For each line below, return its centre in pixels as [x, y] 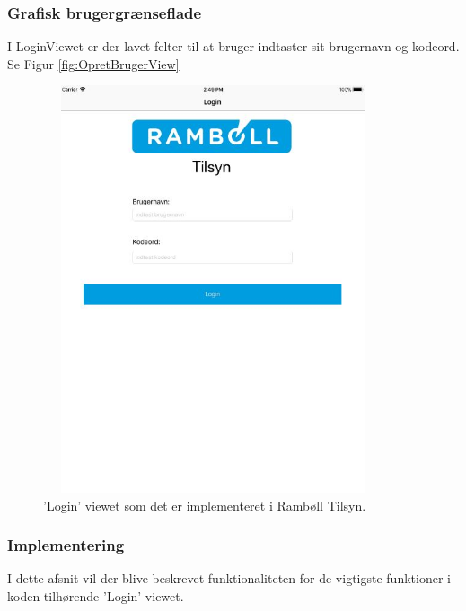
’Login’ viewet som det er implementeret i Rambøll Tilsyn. [205, 505]
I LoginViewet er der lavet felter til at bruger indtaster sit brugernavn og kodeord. [233, 46]
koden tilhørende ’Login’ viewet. [96, 595]
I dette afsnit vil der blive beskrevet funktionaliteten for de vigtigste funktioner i [229, 578]
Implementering [66, 545]
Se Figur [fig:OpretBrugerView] [93, 63]
